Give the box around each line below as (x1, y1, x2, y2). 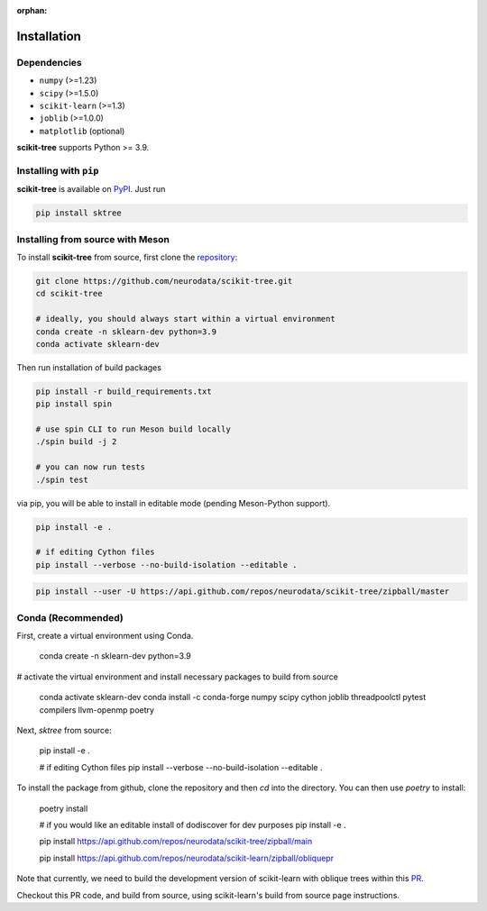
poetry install (39, 803, 88, 814)
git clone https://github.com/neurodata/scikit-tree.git (35, 276, 293, 286)
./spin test (35, 474, 89, 485)
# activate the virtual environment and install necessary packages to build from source (16, 671, 338, 682)
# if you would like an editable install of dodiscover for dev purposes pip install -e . (39, 819, 346, 830)
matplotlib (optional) (39, 125, 125, 136)
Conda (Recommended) (16, 611, 124, 624)
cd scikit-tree (35, 288, 103, 299)
